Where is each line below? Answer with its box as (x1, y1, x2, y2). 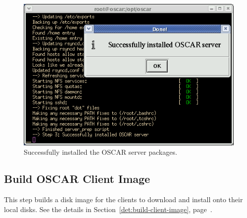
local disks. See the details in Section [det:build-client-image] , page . (4, 204, 212, 214)
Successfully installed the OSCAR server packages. (24, 147, 177, 157)
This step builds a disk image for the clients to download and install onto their (4, 194, 243, 205)
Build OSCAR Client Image (4, 171, 150, 186)
